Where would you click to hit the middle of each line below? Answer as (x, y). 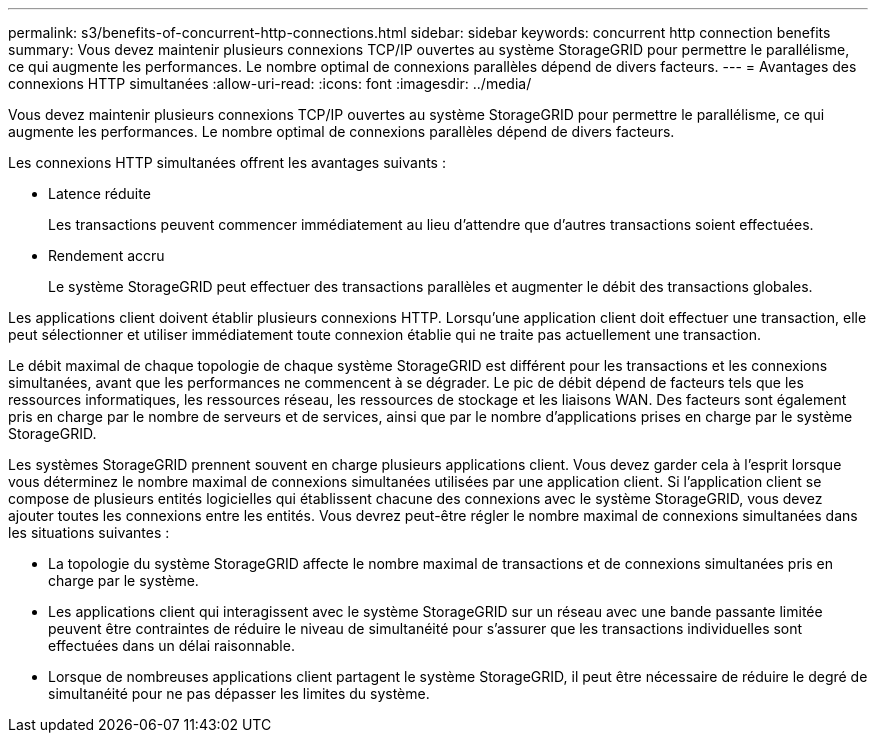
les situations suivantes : (89, 532)
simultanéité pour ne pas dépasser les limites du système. (239, 693)
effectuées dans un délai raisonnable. (171, 645)
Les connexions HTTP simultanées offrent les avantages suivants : (227, 162)
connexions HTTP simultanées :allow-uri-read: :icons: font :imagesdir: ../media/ (270, 83)
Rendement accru (106, 255)
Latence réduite (99, 193)
